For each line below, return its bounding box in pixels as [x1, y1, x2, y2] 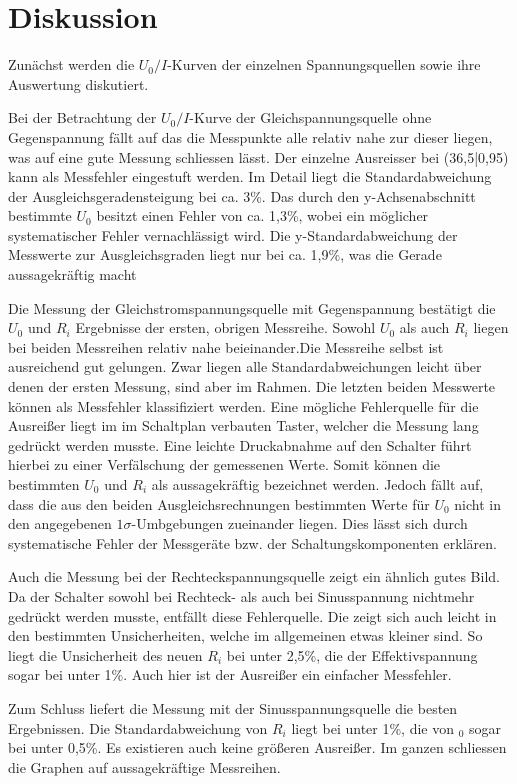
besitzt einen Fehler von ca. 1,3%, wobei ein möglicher [96, 205, 429, 226]
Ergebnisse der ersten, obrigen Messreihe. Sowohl [75, 317, 376, 338]
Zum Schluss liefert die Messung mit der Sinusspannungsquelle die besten [8, 697, 458, 718]
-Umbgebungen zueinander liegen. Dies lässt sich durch [131, 513, 468, 534]
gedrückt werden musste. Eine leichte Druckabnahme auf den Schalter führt [8, 434, 472, 455]
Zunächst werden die [8, 54, 135, 75]
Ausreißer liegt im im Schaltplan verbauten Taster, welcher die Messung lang [8, 415, 479, 436]
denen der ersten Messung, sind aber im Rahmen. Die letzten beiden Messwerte [8, 376, 496, 397]
